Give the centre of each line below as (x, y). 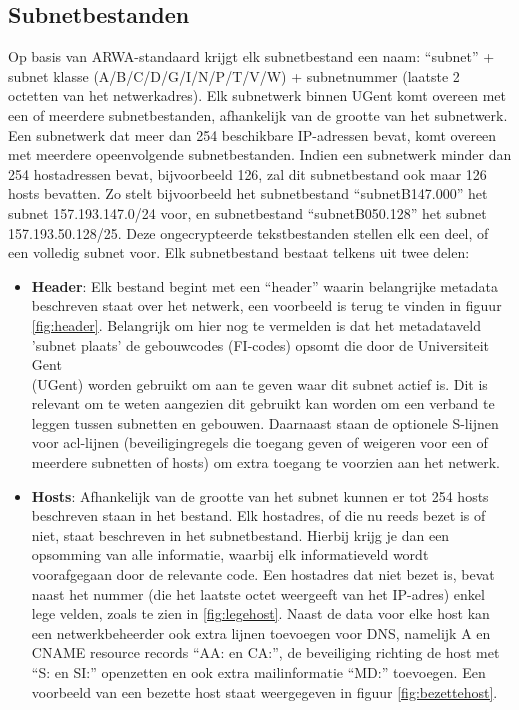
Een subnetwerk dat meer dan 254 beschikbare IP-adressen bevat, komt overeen (252, 134)
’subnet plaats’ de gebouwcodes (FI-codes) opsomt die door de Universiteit (260, 344)
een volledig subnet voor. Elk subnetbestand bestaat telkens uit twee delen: (239, 252)
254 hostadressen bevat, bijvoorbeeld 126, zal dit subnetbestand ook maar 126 (247, 173)
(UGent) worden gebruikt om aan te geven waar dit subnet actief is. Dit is (259, 383)
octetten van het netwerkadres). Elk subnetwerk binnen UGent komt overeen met (257, 95)
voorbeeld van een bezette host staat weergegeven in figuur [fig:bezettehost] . (264, 691)
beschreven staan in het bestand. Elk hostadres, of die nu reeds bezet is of (258, 515)
